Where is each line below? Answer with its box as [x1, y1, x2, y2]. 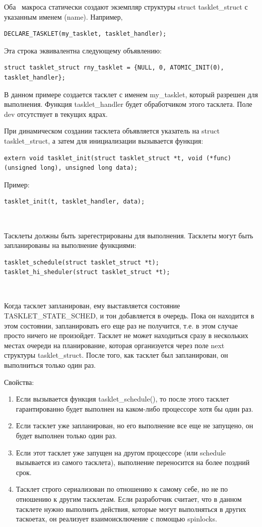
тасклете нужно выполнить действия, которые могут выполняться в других [16, 503, 246, 514]
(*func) [206, 154, 232, 162]
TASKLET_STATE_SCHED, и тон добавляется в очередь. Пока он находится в [4, 310, 254, 321]
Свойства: [4, 376, 34, 387]
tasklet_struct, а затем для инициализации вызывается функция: [4, 135, 204, 146]
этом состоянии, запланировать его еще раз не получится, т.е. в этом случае [4, 320, 238, 331]
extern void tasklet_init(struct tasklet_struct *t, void [4, 154, 203, 162]
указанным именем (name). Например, [4, 11, 123, 22]
